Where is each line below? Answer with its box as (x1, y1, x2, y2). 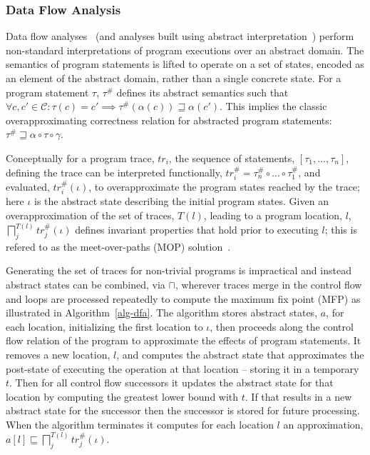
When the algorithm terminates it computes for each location (6, 416, 274, 431)
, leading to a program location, (203, 208, 342, 222)
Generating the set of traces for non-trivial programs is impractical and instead (6, 263, 351, 278)
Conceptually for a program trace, (6, 150, 155, 165)
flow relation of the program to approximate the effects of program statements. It (6, 333, 361, 348)
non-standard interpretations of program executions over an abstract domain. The (6, 42, 364, 57)
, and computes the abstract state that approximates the (116, 346, 364, 361)
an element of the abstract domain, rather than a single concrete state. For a (6, 71, 341, 85)
